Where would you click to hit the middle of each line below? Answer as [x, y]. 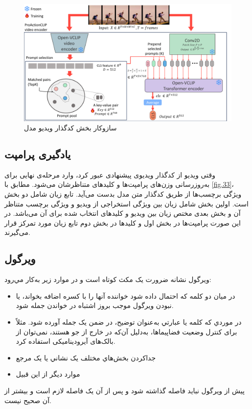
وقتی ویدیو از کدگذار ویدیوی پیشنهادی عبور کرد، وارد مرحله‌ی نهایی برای [110, 174]
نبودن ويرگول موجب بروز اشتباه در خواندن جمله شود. [95, 305]
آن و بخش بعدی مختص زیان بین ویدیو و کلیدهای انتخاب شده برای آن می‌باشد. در [123, 213]
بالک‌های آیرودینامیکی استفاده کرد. [66, 341]
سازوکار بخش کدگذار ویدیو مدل [70, 128]
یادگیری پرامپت [38, 154]
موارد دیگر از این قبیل [48, 374]
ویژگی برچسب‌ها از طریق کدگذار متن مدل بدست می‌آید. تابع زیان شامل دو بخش [123, 194]
